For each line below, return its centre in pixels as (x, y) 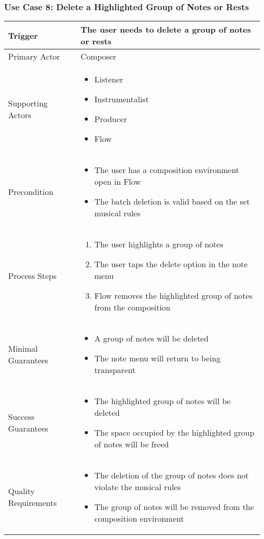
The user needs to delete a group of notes (166, 30)
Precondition (31, 191)
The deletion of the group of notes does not (172, 475)
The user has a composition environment (167, 170)
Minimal (23, 348)
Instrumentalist (122, 99)
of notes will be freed (132, 444)
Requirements (32, 503)
